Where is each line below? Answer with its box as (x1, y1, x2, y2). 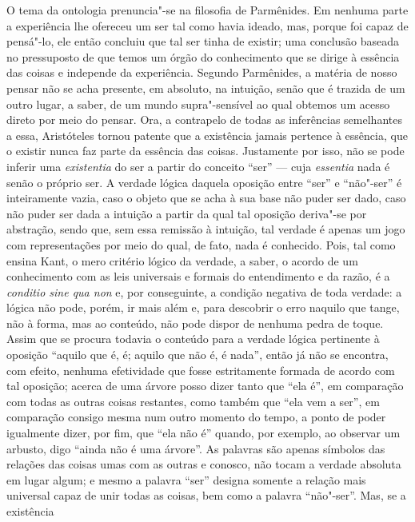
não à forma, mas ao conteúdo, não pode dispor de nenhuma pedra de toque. (6, 314, 384, 331)
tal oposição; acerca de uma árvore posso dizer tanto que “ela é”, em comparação (6, 377, 404, 394)
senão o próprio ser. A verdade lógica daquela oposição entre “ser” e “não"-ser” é (6, 173, 402, 190)
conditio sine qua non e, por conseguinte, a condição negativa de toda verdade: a (6, 283, 402, 300)
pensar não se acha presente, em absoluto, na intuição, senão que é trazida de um (6, 79, 405, 96)
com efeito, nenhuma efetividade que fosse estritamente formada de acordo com (6, 361, 395, 378)
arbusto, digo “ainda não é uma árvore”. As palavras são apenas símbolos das (6, 440, 385, 456)
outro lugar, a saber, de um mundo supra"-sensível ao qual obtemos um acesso (6, 95, 390, 112)
